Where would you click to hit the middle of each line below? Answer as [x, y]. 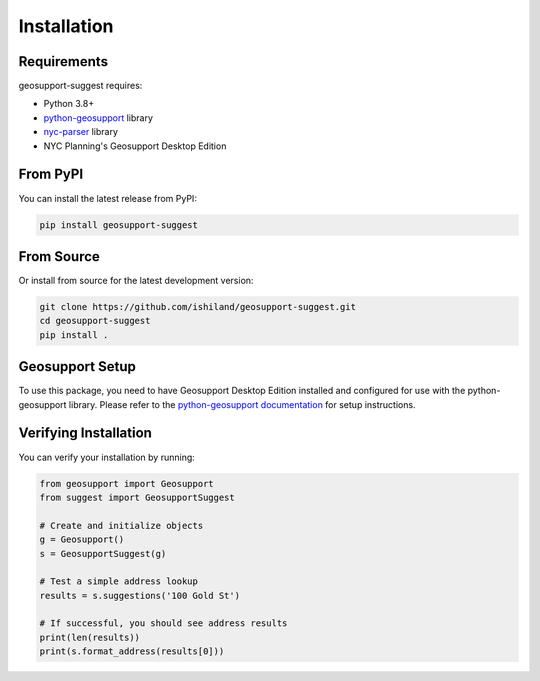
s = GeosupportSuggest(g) [103, 553]
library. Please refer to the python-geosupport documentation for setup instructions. [242, 404]
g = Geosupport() [82, 539]
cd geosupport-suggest [95, 321]
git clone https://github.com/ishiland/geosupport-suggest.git [198, 306]
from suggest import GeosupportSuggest [137, 497]
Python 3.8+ [69, 104]
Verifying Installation [85, 433]
